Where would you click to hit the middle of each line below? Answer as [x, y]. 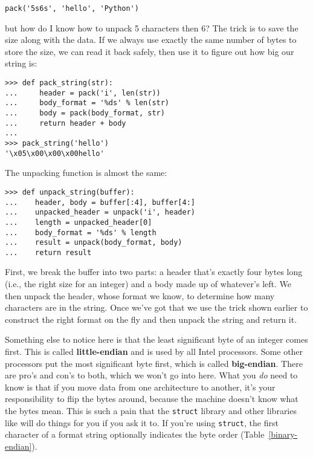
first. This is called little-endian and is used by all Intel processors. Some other [154, 352]
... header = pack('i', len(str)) [83, 93]
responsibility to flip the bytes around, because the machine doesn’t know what [152, 399]
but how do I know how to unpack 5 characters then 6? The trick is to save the [152, 28]
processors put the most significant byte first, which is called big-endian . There [154, 363]
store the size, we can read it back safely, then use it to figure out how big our [150, 51]
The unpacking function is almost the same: [86, 173]
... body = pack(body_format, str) [85, 113]
